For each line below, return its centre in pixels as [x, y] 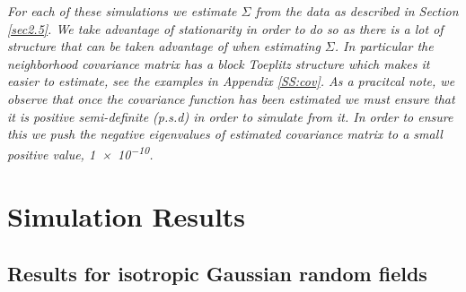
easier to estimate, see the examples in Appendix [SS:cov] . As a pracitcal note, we [231, 81]
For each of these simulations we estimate [122, 11]
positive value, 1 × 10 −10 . [80, 153]
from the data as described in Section [357, 11]
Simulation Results [127, 216]
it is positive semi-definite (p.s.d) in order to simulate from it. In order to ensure [230, 116]
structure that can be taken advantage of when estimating [164, 46]
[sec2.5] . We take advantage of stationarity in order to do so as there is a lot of [225, 28]
